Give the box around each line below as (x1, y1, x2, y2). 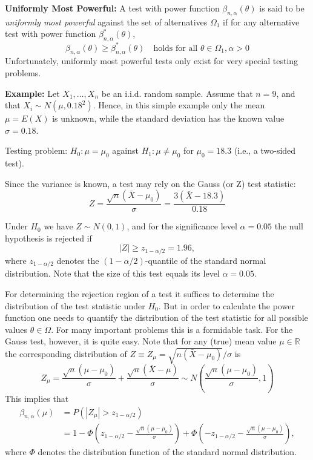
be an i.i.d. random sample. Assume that (101, 87, 253, 99)
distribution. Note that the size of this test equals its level (5, 267, 220, 280)
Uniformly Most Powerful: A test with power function (5, 2, 220, 14)
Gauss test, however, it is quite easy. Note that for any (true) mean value (5, 335, 277, 347)
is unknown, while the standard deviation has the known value (52, 112, 285, 125)
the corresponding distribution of (5, 347, 127, 360)
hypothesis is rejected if (5, 231, 92, 244)
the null (274, 220, 303, 232)
